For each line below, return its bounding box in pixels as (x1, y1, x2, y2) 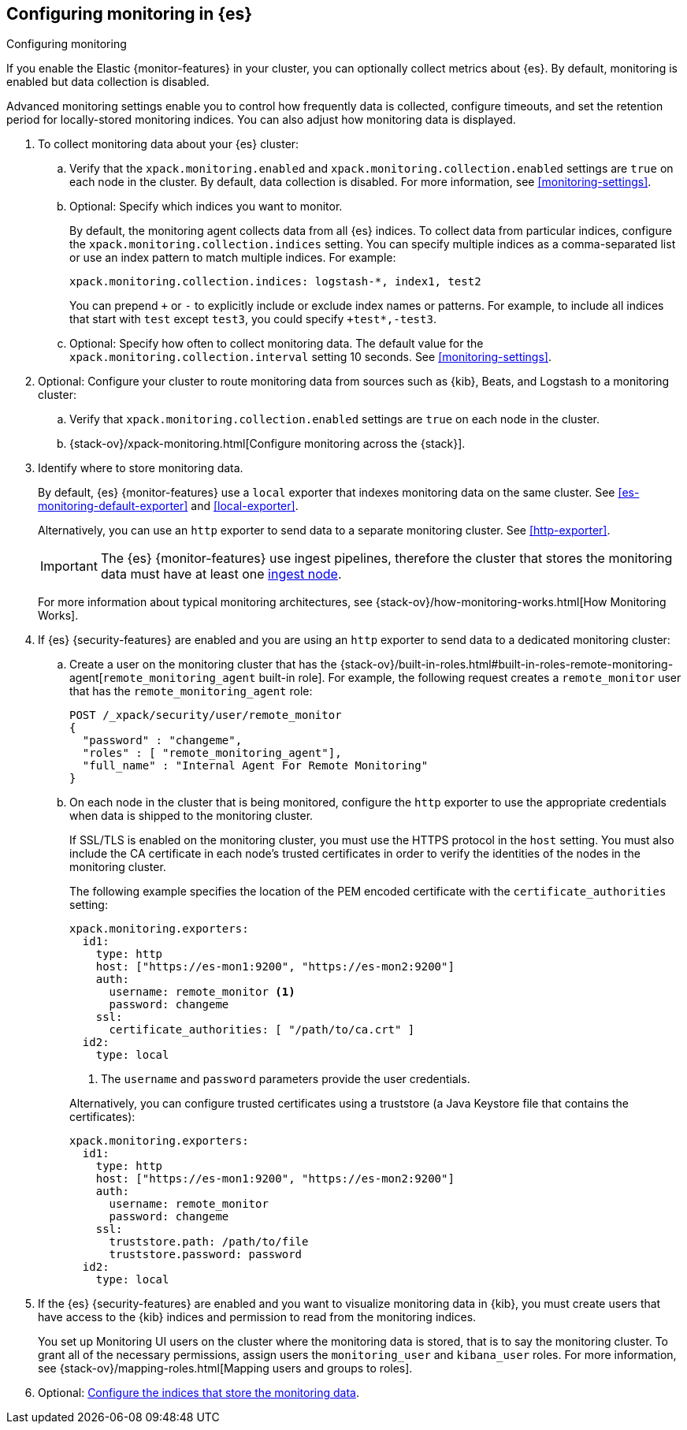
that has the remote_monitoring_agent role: (69, 684, 313, 698)
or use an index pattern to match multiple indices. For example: (69, 251, 396, 265)
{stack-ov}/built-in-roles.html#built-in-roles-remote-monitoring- (340, 657, 674, 672)
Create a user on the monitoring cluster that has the (69, 657, 337, 672)
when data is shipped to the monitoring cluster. (69, 809, 314, 823)
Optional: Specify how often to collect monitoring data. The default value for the (69, 337, 484, 351)
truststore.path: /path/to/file (109, 1235, 309, 1249)
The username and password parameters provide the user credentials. (101, 1072, 470, 1086)
